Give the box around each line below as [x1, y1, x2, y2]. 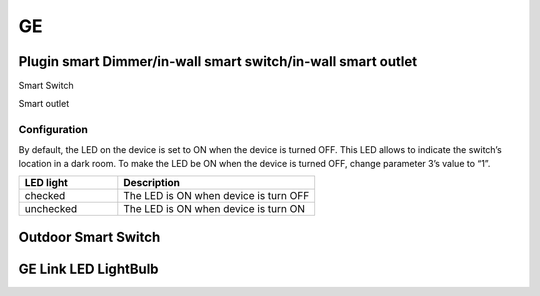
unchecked [24, 202, 78, 216]
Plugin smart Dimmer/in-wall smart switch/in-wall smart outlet [18, 53, 418, 70]
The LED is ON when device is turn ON [123, 202, 305, 216]
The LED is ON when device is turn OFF [123, 189, 310, 203]
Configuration [18, 123, 89, 137]
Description [123, 176, 180, 190]
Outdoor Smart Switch [18, 228, 161, 245]
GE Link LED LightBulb [18, 260, 159, 277]
